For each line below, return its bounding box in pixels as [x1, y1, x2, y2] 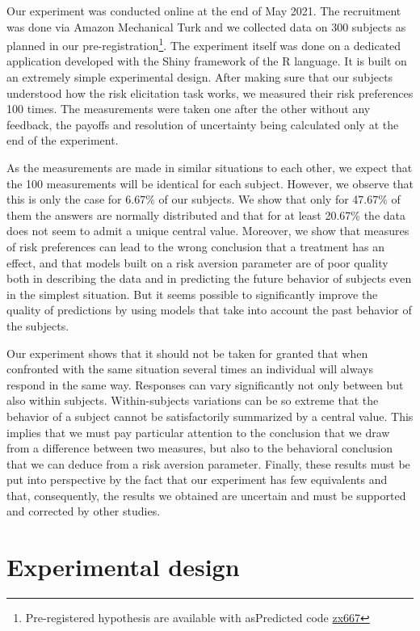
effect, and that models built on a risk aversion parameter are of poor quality [6, 254, 388, 271]
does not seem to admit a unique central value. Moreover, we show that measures [6, 222, 409, 239]
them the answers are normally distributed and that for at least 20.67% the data [6, 206, 406, 223]
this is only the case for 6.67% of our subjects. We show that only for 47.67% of [6, 191, 401, 208]
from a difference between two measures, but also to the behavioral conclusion [6, 440, 393, 456]
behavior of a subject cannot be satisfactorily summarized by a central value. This [6, 407, 414, 424]
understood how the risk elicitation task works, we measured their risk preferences [6, 84, 414, 101]
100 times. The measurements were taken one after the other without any [6, 100, 371, 117]
